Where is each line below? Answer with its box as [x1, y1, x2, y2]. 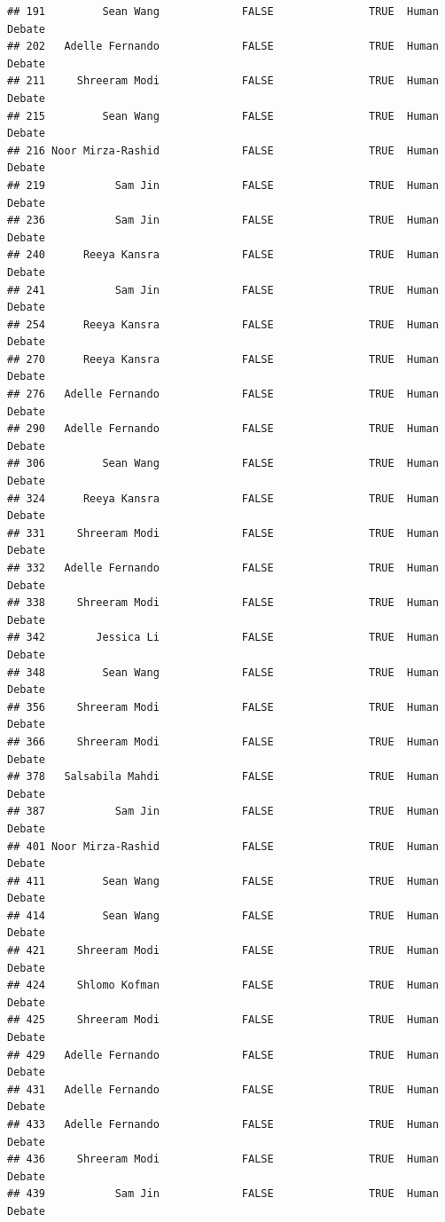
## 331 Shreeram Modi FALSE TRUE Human [7, 526, 439, 540]
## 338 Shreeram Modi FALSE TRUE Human [7, 596, 439, 610]
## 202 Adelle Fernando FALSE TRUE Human [7, 40, 439, 53]
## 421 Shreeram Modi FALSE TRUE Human [7, 944, 439, 958]
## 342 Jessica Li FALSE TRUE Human [7, 631, 439, 644]
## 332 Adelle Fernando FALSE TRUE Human [7, 562, 439, 574]
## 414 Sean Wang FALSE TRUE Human [7, 909, 439, 922]
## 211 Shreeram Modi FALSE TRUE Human [7, 75, 439, 88]
